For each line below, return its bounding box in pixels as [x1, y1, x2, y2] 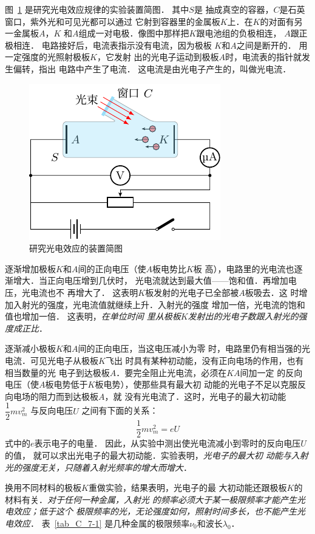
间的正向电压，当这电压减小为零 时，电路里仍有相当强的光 [78, 342, 311, 355]
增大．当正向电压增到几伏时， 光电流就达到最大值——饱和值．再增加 [13, 274, 288, 287]
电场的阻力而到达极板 [13, 389, 98, 402]
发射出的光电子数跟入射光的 [188, 310, 299, 323]
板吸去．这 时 [245, 286, 299, 298]
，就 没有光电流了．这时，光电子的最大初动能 [104, 389, 286, 402]
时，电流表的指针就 [225, 50, 302, 63]
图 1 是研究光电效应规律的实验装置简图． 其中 [5, 3, 189, 15]
